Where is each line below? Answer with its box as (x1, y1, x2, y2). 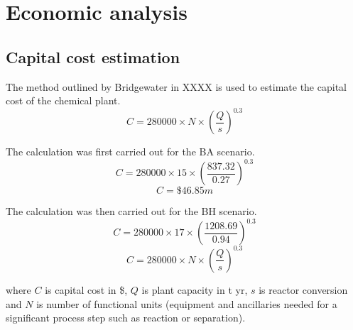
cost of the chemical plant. (6, 93, 121, 108)
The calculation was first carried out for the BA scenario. (6, 144, 255, 159)
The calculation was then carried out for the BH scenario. (6, 204, 257, 219)
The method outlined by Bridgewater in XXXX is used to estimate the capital (6, 79, 347, 94)
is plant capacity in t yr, (141, 282, 248, 297)
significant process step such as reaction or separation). (6, 310, 246, 325)
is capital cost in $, (45, 282, 128, 297)
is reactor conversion (259, 282, 348, 297)
